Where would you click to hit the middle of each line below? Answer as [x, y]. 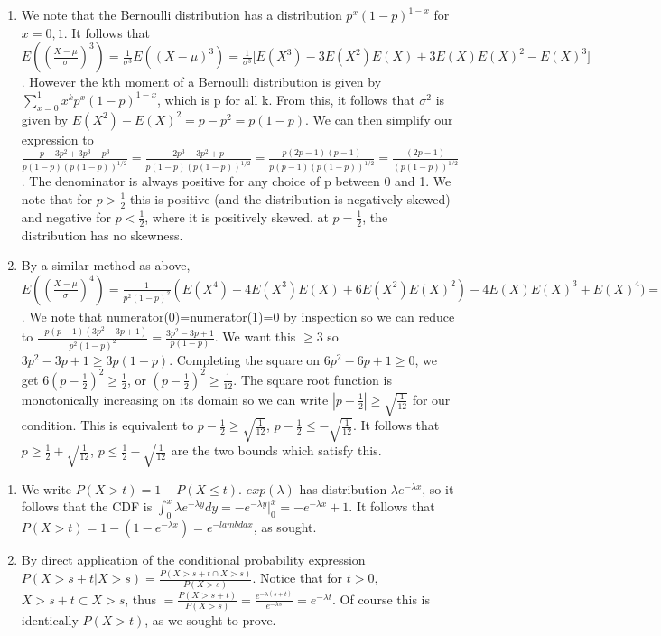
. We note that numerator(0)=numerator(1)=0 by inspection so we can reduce [238, 317]
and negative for [66, 216]
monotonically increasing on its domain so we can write [175, 399]
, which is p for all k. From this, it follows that [286, 99]
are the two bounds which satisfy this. [276, 450]
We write [47, 488]
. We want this [255, 337]
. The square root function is [312, 379]
